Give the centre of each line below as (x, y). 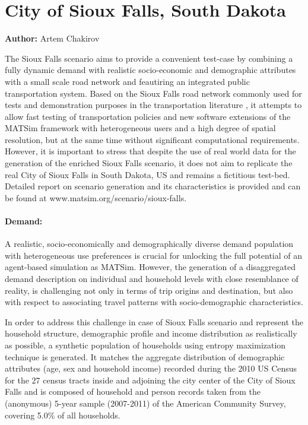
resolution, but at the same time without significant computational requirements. (152, 139)
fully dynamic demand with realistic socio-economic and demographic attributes (150, 70)
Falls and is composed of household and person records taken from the (133, 391)
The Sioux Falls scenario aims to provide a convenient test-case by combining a (149, 58)
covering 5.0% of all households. (63, 415)
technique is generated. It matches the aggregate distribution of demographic (145, 356)
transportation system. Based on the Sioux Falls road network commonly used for (153, 93)
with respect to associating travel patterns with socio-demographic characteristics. (154, 302)
